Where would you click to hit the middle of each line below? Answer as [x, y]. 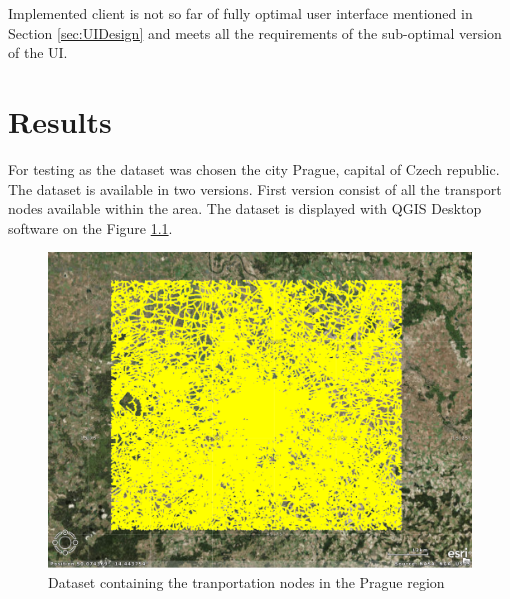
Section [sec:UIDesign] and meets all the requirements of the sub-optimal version [255, 32]
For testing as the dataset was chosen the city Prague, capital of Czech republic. [254, 168]
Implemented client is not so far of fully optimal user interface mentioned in [240, 13]
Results [60, 120]
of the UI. [38, 52]
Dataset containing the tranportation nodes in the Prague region [246, 581]
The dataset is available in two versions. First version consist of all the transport [255, 188]
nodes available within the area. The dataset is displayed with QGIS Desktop [245, 208]
